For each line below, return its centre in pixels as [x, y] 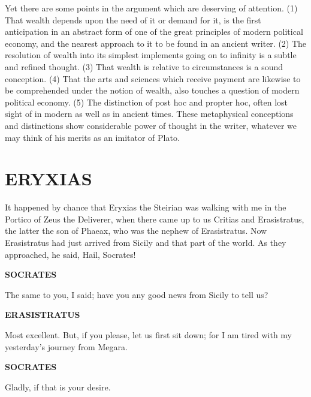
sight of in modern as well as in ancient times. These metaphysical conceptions [149, 114]
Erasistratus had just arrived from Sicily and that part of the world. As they [146, 243]
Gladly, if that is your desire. [58, 387]
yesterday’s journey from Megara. [66, 346]
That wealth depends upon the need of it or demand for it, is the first [133, 19]
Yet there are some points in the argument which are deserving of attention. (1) [151, 8]
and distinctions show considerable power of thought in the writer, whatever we [151, 125]
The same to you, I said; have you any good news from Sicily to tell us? [137, 294]
